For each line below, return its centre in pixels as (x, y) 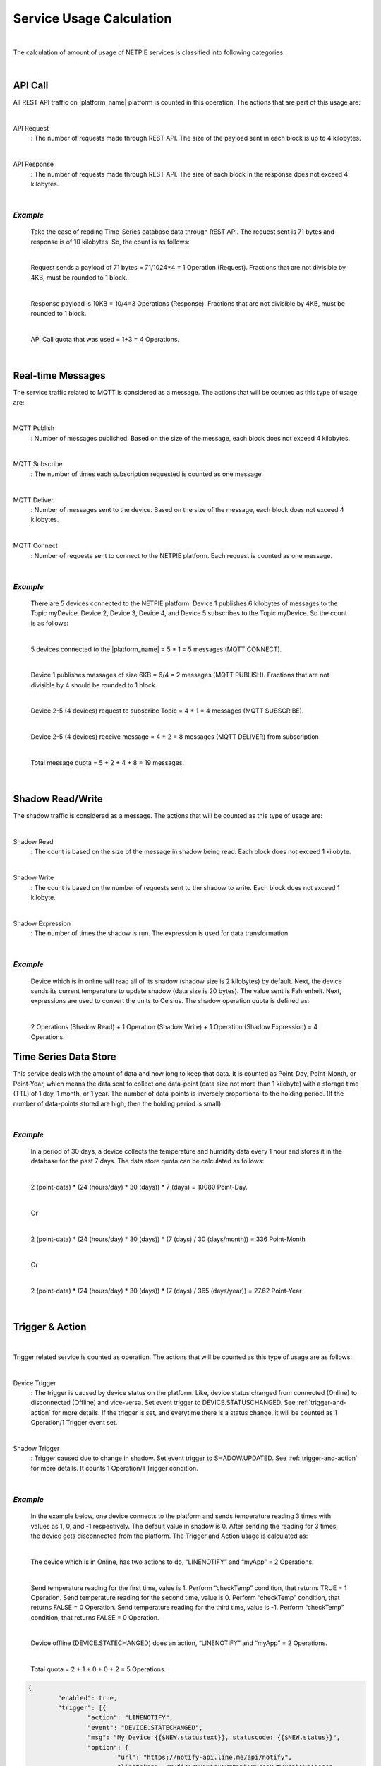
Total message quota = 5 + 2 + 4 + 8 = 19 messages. (108, 763)
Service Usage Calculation (92, 18)
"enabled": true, (87, 1698)
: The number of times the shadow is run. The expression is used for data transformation (159, 933)
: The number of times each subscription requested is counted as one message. (147, 474)
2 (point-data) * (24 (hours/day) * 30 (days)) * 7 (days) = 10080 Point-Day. (139, 1187)
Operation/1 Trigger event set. (74, 1423)
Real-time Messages (59, 375)
